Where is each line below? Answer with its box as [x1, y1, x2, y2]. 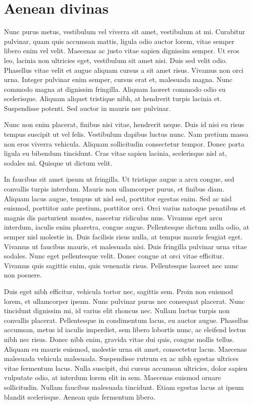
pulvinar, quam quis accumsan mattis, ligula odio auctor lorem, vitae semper [4, 36, 234, 46]
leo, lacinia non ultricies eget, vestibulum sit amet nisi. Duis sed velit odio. [4, 55, 228, 65]
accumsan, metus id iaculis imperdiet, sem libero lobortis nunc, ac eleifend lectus [4, 324, 246, 335]
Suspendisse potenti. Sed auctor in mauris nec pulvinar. [4, 103, 171, 113]
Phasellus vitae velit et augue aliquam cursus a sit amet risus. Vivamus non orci [4, 64, 244, 75]
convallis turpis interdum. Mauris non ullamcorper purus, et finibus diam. [4, 184, 225, 194]
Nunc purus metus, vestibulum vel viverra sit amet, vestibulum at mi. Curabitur [4, 26, 245, 37]
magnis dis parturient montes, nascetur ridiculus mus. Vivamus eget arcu [4, 212, 223, 222]
